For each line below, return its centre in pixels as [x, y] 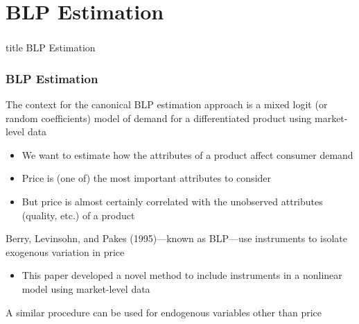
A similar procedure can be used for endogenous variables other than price [164, 312]
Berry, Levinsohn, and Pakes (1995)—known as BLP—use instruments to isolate [176, 238]
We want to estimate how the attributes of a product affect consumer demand [187, 154]
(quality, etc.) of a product [78, 215]
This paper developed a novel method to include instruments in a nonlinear [182, 275]
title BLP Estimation [51, 48]
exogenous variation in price [65, 251]
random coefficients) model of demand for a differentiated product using [159, 118]
